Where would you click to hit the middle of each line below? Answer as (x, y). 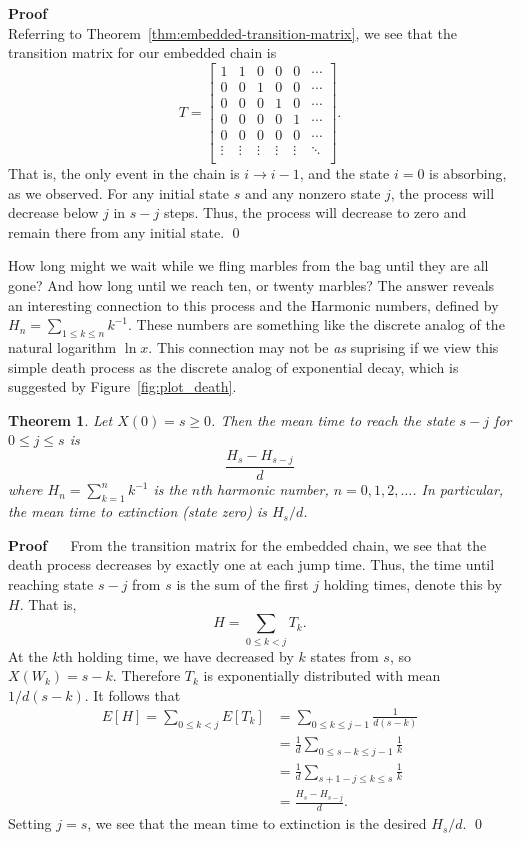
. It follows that (132, 694)
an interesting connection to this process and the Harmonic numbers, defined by (253, 304)
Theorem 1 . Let (60, 419)
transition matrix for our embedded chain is (142, 52)
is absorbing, (468, 173)
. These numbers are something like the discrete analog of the (316, 324)
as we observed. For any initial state (118, 192)
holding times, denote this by (412, 583)
